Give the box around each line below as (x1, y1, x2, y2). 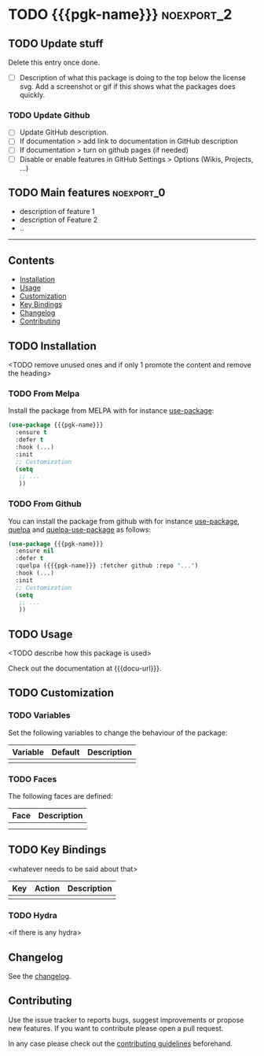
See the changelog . (8, 971, 71, 980)
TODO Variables (8, 710, 71, 721)
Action (34, 883, 60, 894)
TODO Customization (8, 686, 115, 700)
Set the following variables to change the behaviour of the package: (8, 728, 228, 737)
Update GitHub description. (19, 127, 108, 137)
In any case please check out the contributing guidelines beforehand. (8, 1039, 233, 1048)
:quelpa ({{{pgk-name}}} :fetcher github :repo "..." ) (15, 562, 199, 570)
